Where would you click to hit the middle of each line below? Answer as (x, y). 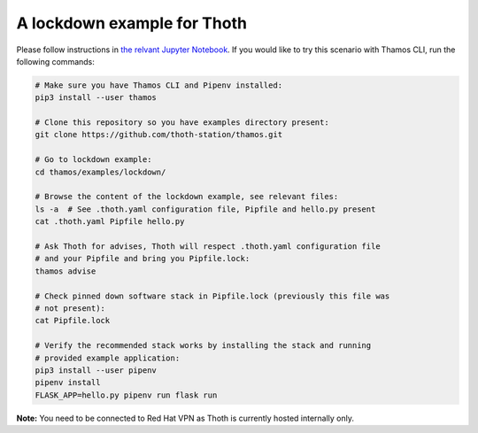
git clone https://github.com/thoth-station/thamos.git (159, 135)
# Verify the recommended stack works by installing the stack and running (203, 346)
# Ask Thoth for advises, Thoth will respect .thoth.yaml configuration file (208, 247)
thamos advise (66, 271)
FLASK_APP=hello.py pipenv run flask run (126, 395)
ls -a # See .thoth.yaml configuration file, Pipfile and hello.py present (205, 209)
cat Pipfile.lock (73, 321)
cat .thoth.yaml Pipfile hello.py (110, 222)
